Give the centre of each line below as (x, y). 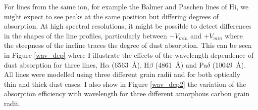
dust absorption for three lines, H (55, 64)
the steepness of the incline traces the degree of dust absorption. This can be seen (128, 45)
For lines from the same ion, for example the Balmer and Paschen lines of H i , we (126, 6)
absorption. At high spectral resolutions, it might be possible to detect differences (128, 26)
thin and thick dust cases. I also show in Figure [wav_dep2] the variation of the (125, 84)
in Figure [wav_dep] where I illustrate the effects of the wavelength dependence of (129, 55)
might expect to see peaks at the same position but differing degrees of (111, 16)
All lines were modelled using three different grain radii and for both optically (122, 74)
